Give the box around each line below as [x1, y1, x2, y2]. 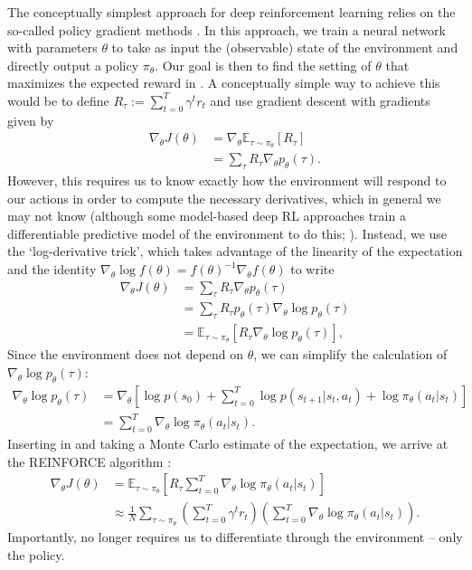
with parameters [7, 38, 98, 57]
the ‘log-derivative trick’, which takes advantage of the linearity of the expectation [7, 242, 463, 261]
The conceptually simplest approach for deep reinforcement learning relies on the [7, 3, 456, 21]
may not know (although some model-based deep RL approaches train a [7, 206, 406, 225]
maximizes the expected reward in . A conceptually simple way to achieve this [7, 73, 440, 92]
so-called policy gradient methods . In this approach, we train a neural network [7, 20, 446, 39]
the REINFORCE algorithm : [7, 451, 172, 470]
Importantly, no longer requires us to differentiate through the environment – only [7, 527, 463, 546]
